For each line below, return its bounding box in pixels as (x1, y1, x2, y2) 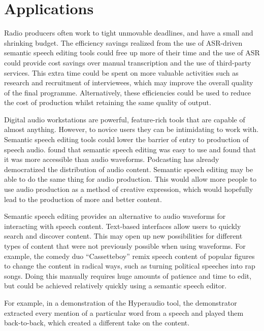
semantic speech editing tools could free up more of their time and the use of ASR (4, 47, 260, 58)
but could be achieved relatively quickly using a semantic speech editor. (4, 280, 227, 291)
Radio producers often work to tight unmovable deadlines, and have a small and (4, 27, 253, 38)
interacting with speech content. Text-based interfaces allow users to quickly (4, 220, 241, 231)
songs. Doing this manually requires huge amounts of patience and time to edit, (4, 270, 252, 281)
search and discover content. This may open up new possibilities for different (4, 230, 243, 241)
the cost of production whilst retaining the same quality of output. (4, 97, 211, 108)
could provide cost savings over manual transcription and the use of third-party (4, 57, 251, 68)
